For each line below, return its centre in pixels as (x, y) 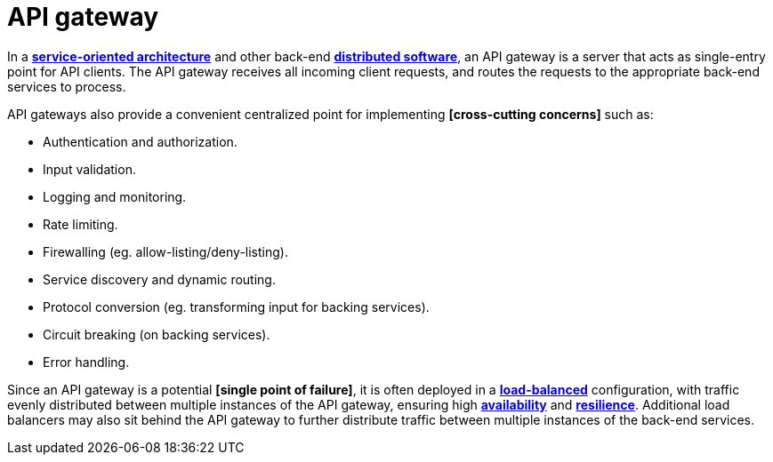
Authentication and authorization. (140, 141)
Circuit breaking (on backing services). (157, 334)
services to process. (67, 86)
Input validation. (89, 169)
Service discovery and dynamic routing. (159, 279)
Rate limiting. (81, 224)
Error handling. (86, 362)
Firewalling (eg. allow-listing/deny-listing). (165, 251)
